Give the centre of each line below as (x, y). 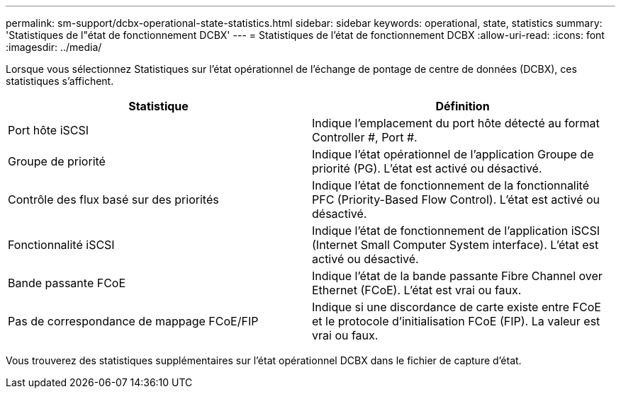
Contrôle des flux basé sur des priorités (113, 199)
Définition (463, 106)
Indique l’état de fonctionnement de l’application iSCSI (456, 231)
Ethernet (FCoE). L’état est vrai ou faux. (417, 290)
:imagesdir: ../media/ (54, 47)
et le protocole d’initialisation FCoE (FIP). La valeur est (456, 321)
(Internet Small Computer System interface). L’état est (455, 245)
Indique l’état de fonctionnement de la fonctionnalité (451, 185)
